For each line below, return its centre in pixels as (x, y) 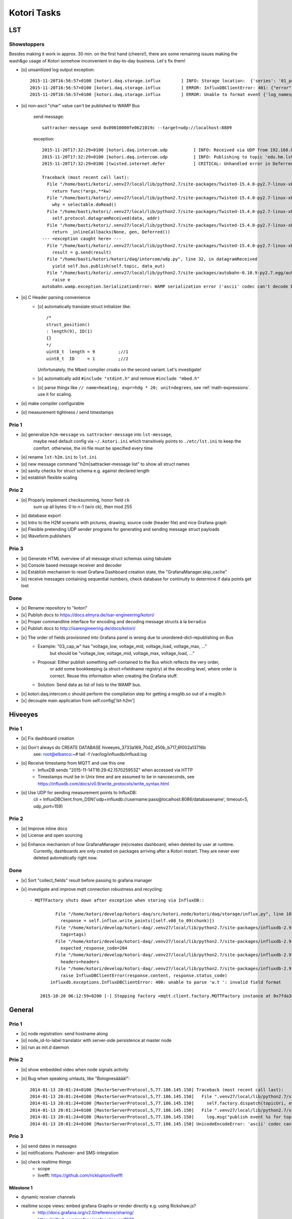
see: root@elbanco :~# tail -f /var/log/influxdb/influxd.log (90, 754)
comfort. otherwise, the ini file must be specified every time (93, 448)
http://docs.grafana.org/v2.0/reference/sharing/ (86, 1213)
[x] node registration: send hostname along (64, 1033)
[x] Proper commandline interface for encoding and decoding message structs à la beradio (114, 622)
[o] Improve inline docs (44, 828)
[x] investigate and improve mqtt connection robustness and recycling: (92, 889)
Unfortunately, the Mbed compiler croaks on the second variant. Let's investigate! (119, 369)
